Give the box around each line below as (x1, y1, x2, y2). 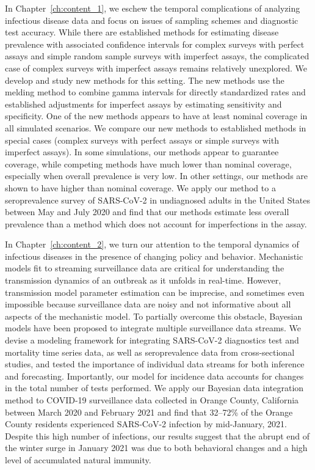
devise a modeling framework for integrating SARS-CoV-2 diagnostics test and (5, 334, 299, 347)
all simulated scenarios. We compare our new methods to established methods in (5, 121, 306, 134)
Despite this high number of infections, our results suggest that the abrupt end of (5, 429, 310, 442)
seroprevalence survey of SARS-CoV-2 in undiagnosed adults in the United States (5, 193, 311, 206)
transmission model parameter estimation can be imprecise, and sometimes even (5, 285, 305, 298)
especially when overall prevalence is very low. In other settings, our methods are (5, 169, 308, 182)
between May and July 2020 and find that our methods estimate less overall (5, 205, 289, 218)
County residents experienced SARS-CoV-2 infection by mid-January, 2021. (5, 417, 287, 430)
